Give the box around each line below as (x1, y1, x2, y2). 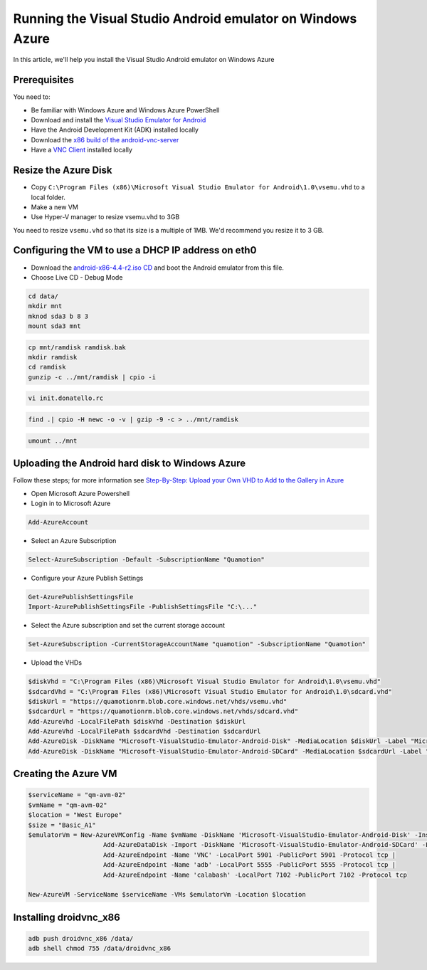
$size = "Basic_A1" (28, 821, 96, 829)
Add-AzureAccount (28, 518, 89, 526)
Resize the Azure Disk (13, 164, 112, 176)
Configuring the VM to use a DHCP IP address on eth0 (13, 244, 257, 256)
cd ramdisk (28, 363, 66, 371)
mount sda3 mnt (28, 322, 81, 330)
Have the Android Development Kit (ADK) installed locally (31, 125, 199, 135)
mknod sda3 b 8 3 (28, 312, 89, 320)
